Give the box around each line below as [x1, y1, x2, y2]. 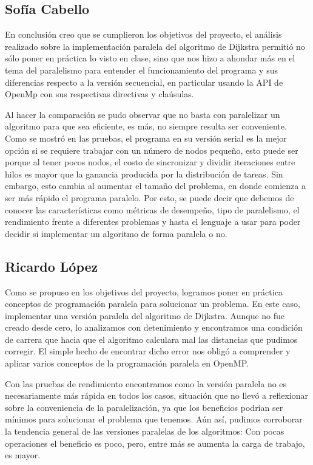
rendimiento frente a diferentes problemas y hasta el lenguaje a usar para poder [5, 215, 301, 228]
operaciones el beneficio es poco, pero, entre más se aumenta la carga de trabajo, [5, 436, 305, 449]
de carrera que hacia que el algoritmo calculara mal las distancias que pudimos [5, 332, 298, 345]
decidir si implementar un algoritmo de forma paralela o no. [5, 227, 227, 239]
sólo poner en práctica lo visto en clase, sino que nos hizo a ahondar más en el [5, 52, 295, 64]
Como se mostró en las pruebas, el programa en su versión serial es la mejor [5, 131, 287, 144]
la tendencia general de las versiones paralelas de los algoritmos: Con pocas [5, 425, 284, 438]
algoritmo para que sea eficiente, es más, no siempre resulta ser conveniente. [5, 120, 287, 133]
